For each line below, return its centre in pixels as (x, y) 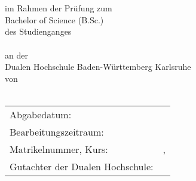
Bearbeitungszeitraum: (57, 131)
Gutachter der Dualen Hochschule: (82, 166)
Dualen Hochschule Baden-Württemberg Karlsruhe (98, 67)
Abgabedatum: (41, 114)
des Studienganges (38, 31)
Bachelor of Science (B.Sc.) (54, 19)
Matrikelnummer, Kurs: (59, 149)
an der (16, 55)
